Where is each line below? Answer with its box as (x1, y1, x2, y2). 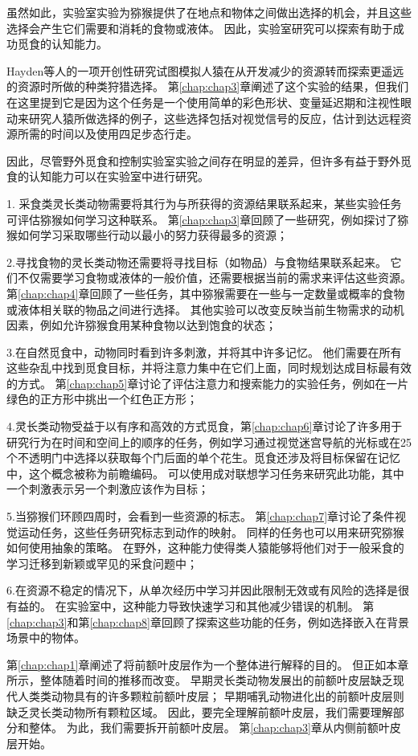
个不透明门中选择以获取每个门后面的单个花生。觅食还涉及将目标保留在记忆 (6, 449, 400, 466)
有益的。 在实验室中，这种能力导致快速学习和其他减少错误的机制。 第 (6, 598, 375, 614)
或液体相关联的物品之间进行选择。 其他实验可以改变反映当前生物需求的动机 (6, 300, 404, 317)
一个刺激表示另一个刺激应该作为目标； (6, 480, 209, 497)
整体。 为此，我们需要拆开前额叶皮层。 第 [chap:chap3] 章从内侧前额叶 (28, 719, 390, 736)
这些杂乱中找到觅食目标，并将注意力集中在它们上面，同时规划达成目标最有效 (6, 359, 412, 376)
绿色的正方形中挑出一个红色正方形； (6, 390, 198, 407)
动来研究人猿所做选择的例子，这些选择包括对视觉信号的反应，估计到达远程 (6, 109, 400, 126)
